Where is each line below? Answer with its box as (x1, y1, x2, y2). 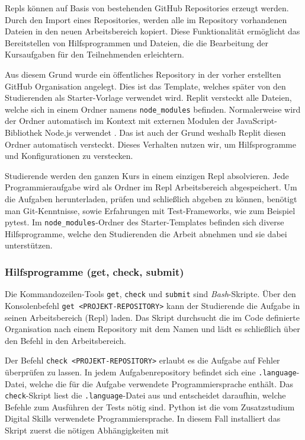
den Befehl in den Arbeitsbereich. (5, 334, 126, 346)
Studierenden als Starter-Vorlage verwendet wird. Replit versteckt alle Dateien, (5, 91, 292, 104)
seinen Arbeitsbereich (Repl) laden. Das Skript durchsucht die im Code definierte (5, 311, 300, 323)
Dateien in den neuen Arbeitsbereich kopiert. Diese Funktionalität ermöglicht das (5, 25, 300, 37)
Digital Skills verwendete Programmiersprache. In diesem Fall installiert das (5, 412, 281, 425)
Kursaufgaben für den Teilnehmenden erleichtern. (5, 48, 184, 60)
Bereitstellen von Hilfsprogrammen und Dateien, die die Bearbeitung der (5, 36, 269, 49)
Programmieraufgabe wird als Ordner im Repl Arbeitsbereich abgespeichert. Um (5, 181, 297, 193)
